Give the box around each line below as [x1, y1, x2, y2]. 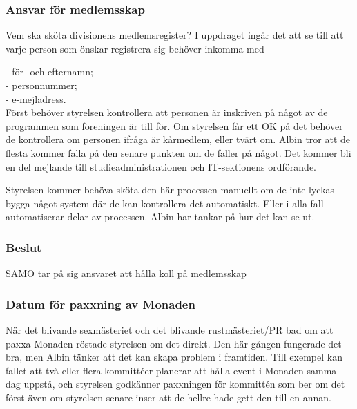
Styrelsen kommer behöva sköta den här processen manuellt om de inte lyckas [6, 182, 335, 197]
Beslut [6, 238, 42, 256]
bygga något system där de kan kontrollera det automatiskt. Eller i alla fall [6, 196, 324, 210]
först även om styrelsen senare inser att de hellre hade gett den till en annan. [6, 390, 331, 404]
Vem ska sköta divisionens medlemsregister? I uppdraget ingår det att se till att [6, 28, 344, 42]
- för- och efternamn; [6, 64, 93, 79]
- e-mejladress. [6, 91, 66, 106]
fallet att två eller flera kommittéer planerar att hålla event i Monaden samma [6, 363, 337, 377]
